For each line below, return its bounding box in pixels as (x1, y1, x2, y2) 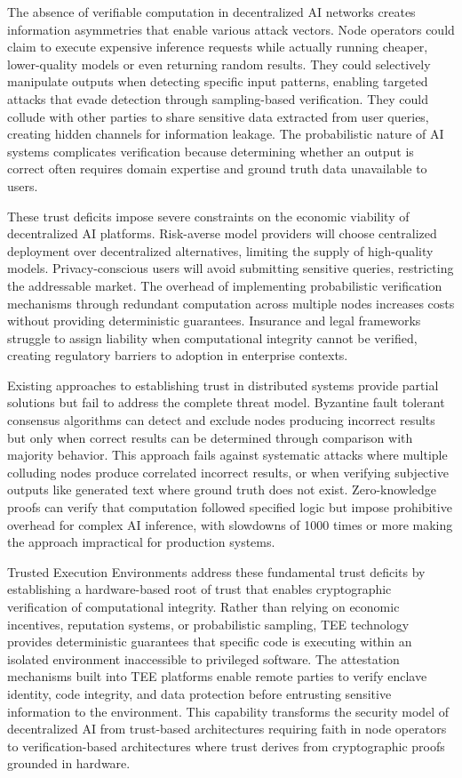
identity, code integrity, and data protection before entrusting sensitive (7, 684, 392, 702)
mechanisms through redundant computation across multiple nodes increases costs (7, 293, 455, 312)
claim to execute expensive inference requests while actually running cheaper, (7, 37, 428, 56)
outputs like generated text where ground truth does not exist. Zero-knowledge (7, 480, 437, 499)
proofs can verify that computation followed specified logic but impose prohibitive (7, 498, 452, 517)
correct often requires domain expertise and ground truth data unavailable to (7, 159, 427, 178)
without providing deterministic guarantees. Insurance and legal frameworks (7, 311, 421, 330)
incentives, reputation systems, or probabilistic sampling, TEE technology (7, 614, 410, 633)
